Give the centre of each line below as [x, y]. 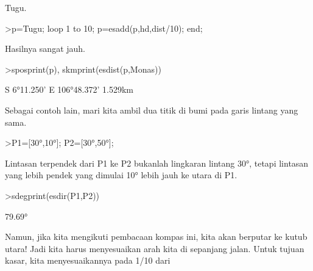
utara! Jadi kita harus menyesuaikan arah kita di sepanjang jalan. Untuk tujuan [155, 248]
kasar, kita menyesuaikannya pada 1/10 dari [88, 260]
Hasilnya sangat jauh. [45, 49]
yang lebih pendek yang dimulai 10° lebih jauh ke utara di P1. [121, 175]
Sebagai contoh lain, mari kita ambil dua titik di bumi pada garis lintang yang [152, 110]
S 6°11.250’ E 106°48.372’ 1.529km [69, 89]
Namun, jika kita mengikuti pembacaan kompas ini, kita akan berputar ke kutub [156, 237]
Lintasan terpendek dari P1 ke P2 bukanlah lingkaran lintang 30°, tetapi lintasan [157, 163]
